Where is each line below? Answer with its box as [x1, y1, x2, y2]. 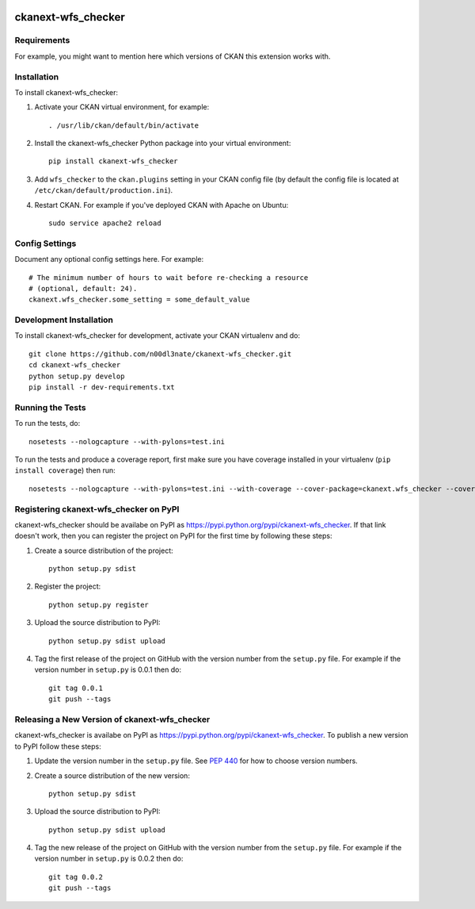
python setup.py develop [28, 371, 125, 381]
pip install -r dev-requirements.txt [28, 383, 176, 392]
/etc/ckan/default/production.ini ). [34, 186, 173, 195]
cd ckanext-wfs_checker [28, 361, 121, 370]
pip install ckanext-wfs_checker [48, 157, 178, 166]
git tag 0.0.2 [48, 873, 103, 881]
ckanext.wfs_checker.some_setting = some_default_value [28, 295, 250, 305]
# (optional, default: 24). [28, 284, 138, 293]
